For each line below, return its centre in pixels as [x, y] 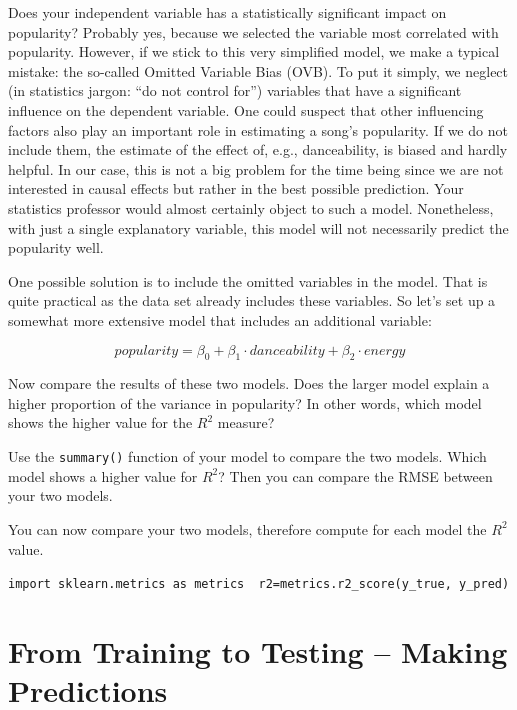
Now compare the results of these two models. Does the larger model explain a [249, 383]
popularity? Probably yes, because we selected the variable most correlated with [253, 31]
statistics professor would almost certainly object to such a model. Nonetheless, [251, 207]
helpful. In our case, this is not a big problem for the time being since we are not [256, 168]
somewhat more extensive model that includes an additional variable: [220, 319]
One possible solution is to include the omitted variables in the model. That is [248, 280]
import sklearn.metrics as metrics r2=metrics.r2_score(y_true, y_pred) [259, 584]
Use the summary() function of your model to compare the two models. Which [247, 456]
